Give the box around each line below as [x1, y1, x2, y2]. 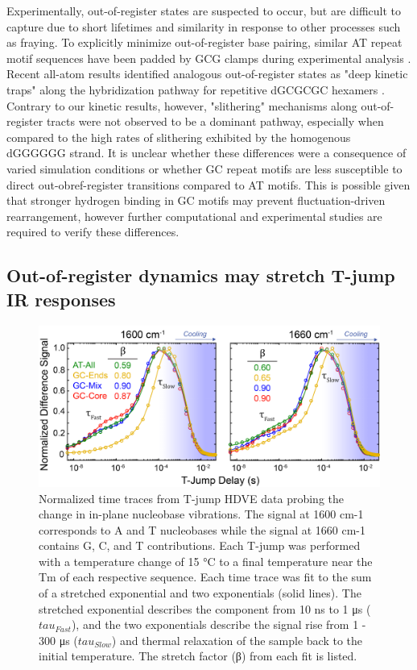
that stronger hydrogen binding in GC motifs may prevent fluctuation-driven [6, 192, 386, 209]
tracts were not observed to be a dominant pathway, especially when [46, 113, 384, 130]
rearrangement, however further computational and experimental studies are [6, 207, 382, 224]
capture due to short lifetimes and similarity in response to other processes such [6, 18, 401, 35]
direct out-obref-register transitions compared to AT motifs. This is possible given [6, 176, 411, 193]
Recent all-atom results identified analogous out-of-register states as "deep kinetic [6, 65, 408, 82]
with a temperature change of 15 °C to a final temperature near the [39, 552, 373, 569]
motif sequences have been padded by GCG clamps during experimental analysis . [6, 49, 411, 66]
